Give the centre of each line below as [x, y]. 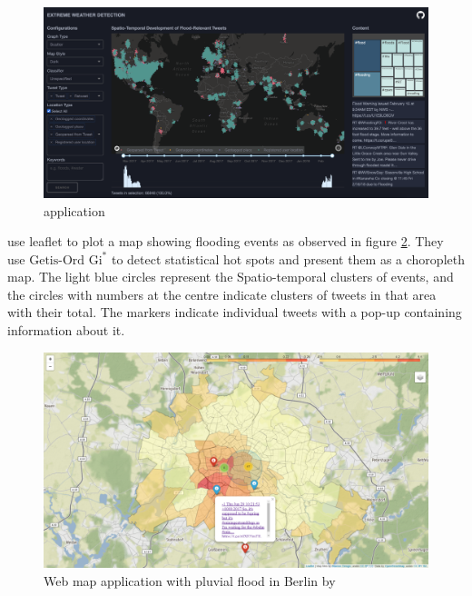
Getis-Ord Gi [66, 260]
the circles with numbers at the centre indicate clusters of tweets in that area [222, 294]
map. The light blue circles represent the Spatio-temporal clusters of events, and [231, 277]
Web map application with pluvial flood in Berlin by [190, 580]
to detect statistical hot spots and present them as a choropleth [288, 258]
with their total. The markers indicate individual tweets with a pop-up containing [235, 312]
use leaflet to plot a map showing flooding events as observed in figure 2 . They [226, 241]
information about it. [66, 330]
